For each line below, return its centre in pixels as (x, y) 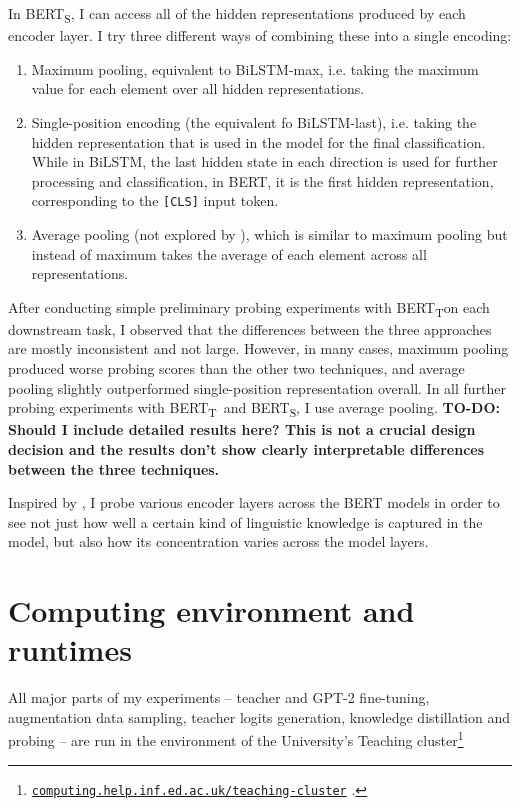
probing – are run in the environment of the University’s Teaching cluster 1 (236, 739)
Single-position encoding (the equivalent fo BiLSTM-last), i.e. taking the (254, 121)
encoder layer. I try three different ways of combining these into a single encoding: (260, 35)
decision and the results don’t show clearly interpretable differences (246, 448)
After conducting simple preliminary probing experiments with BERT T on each (249, 308)
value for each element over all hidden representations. (198, 88)
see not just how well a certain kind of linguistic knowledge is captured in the (245, 521)
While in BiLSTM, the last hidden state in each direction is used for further (264, 161)
